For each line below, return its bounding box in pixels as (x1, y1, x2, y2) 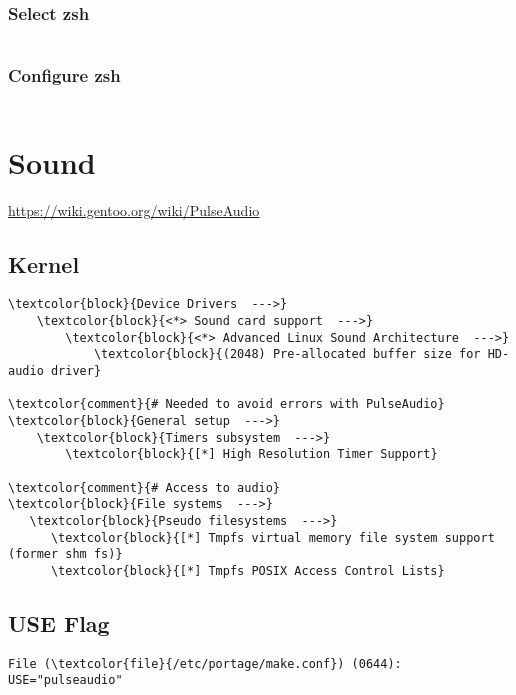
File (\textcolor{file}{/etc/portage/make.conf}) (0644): (8, 656, 402, 671)
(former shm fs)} (8, 547, 123, 562)
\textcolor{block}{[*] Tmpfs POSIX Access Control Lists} (50, 563, 445, 578)
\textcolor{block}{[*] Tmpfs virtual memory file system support (50, 530, 495, 545)
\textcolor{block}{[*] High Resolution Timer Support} (65, 447, 438, 462)
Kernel (8, 248, 80, 279)
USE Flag (8, 607, 110, 638)
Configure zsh (8, 63, 121, 88)
